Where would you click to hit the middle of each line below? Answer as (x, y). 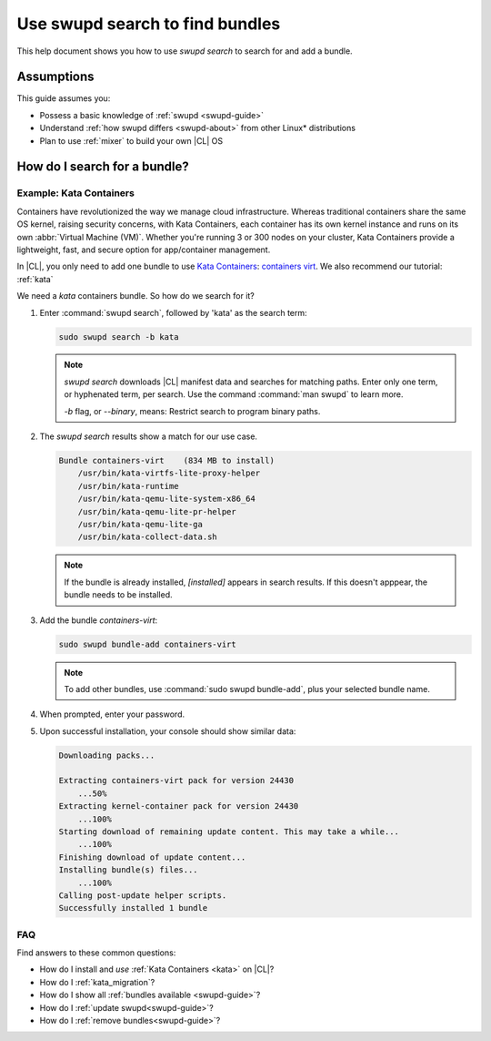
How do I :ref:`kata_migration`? (97, 982)
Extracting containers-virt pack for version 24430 (176, 781)
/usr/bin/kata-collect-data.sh (147, 537)
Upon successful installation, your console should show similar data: (168, 731)
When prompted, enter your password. (112, 714)
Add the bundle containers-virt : (99, 620)
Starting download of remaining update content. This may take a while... (229, 832)
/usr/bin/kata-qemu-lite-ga (140, 524)
